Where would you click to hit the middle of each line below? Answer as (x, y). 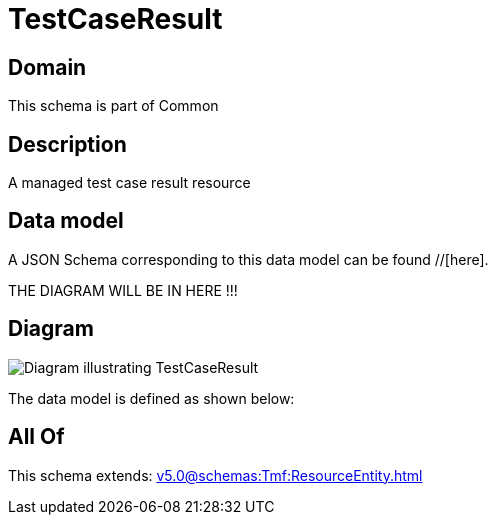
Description (67, 144)
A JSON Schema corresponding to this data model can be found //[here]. (248, 259)
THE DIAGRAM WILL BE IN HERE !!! (123, 290)
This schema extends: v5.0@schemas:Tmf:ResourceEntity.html (215, 475)
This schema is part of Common (113, 106)
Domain (47, 67)
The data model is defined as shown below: (151, 398)
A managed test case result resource (129, 183)
